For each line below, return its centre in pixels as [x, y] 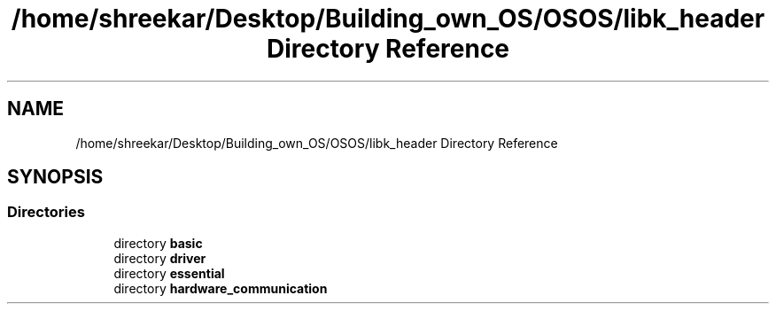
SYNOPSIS [55, 177]
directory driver [160, 258]
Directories [46, 212]
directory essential [169, 273]
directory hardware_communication [221, 288]
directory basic [158, 243]
